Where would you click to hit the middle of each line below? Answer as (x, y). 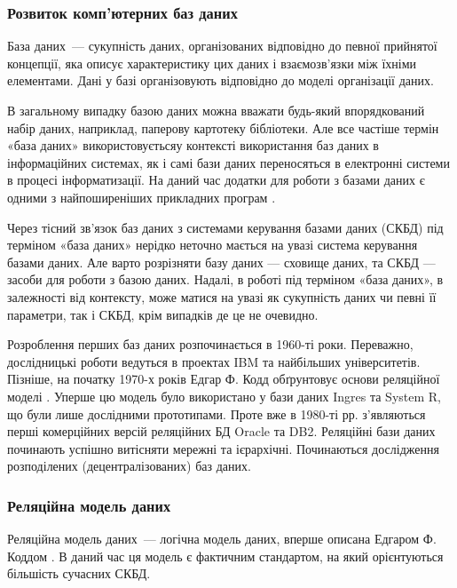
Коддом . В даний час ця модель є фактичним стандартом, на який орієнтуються (225, 556)
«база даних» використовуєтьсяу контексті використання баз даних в (193, 145)
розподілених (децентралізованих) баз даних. (129, 466)
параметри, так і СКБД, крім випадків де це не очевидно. (163, 314)
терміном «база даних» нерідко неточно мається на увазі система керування (213, 245)
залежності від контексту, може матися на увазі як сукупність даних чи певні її (222, 296)
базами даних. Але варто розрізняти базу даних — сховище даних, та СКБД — (221, 262)
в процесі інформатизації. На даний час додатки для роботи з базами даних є (216, 180)
